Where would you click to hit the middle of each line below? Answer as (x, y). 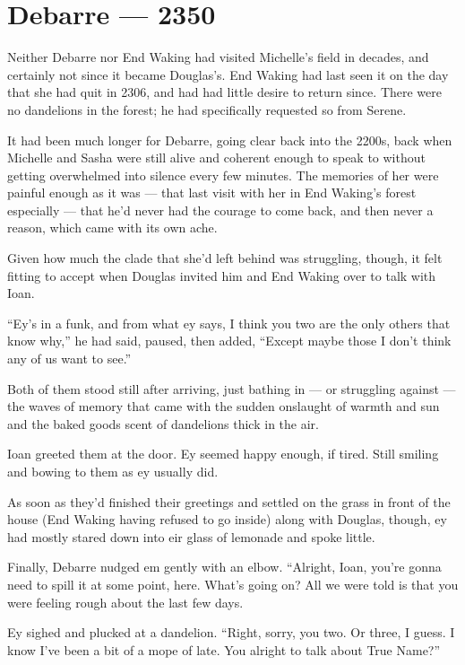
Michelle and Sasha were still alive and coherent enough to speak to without (216, 157)
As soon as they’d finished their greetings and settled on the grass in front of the (229, 501)
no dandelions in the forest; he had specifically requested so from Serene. (207, 109)
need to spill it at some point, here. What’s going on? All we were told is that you (233, 584)
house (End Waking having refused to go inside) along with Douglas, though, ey (227, 519)
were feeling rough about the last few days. (125, 602)
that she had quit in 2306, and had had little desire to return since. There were (224, 92)
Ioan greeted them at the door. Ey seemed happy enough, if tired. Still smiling (223, 454)
